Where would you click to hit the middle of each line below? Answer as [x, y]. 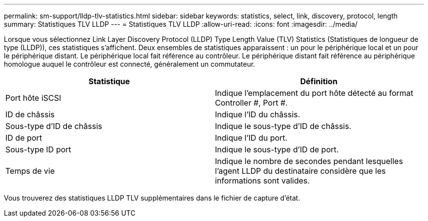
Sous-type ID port [38, 149]
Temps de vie [30, 171]
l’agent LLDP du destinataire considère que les [300, 171]
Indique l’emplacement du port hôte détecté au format [314, 93]
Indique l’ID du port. [251, 138]
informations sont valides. [262, 181]
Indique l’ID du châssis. [258, 114]
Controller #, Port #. [251, 103]
